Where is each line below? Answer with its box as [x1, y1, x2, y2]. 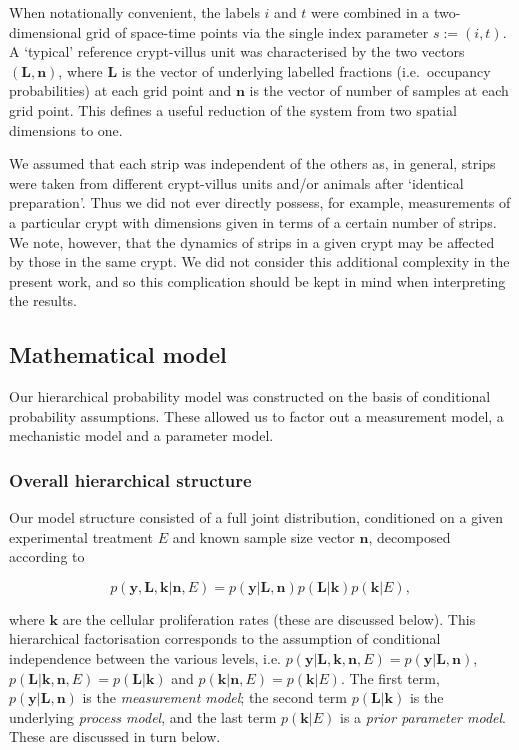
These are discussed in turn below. [9, 726, 221, 747]
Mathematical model [9, 339, 227, 370]
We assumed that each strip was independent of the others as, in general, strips [9, 153, 496, 174]
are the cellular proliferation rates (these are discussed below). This [62, 608, 476, 629]
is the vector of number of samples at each [249, 80, 509, 101]
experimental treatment [9, 526, 153, 547]
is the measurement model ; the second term [82, 687, 348, 708]
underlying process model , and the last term [9, 706, 277, 727]
